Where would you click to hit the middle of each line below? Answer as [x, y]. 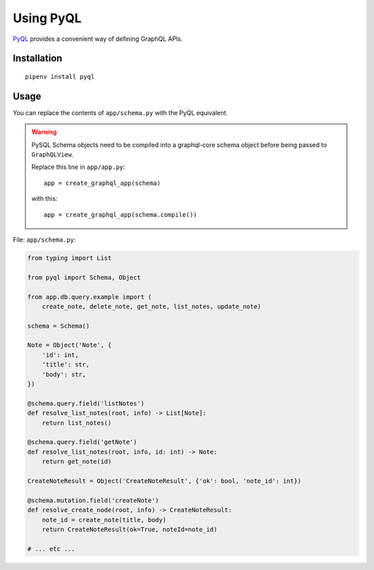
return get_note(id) [77, 462]
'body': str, [64, 374]
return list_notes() [77, 423]
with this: [45, 199]
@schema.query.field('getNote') [82, 442]
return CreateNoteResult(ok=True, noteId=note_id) [130, 529]
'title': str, [66, 365]
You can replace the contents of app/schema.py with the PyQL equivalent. [121, 113]
